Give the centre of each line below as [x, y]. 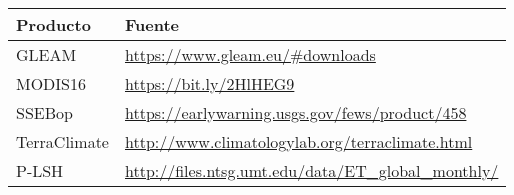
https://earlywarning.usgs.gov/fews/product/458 [295, 112]
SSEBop [44, 112]
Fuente [151, 24]
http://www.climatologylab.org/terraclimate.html [298, 141]
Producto [53, 24]
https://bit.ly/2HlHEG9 [209, 83]
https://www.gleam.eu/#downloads [250, 54]
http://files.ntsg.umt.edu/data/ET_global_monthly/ [311, 170]
